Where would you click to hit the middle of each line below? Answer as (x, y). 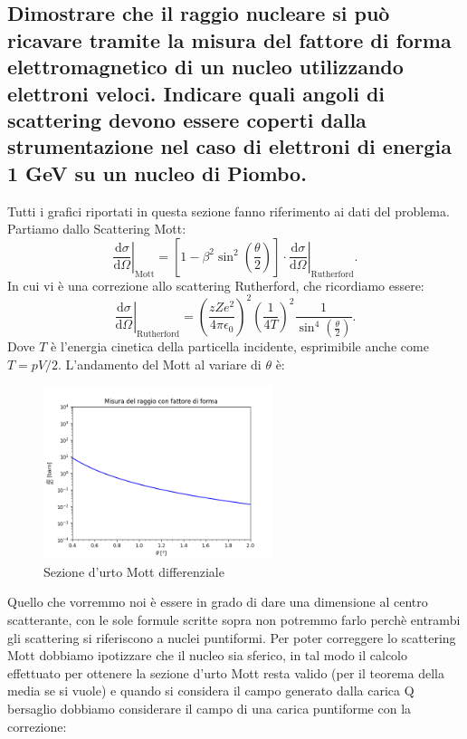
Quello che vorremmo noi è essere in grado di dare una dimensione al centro (218, 602)
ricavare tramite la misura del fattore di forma (229, 39)
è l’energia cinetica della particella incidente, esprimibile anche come (240, 346)
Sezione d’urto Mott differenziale (134, 571)
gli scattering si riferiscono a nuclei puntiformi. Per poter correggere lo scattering (232, 637)
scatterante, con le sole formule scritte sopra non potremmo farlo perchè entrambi (234, 620)
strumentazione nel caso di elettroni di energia (229, 146)
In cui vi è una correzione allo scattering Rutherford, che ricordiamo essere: (216, 285)
